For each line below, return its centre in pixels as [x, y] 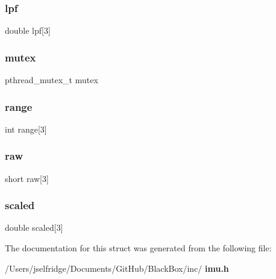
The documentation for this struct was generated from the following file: [138, 248]
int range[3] [26, 129]
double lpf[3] [28, 30]
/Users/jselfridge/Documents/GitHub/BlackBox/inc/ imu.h [117, 268]
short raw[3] [27, 178]
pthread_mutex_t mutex [52, 80]
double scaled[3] [34, 227]
